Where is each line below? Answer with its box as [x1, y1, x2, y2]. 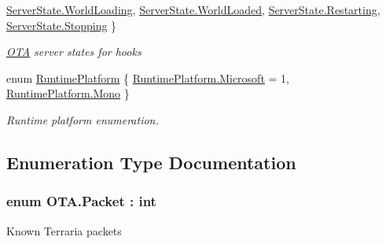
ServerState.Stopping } [6, 17, 117, 33]
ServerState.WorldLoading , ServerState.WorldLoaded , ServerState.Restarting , [6, 2, 380, 17]
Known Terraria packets [6, 222, 122, 238]
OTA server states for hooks [6, 43, 142, 60]
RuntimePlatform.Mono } [6, 85, 130, 102]
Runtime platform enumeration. [6, 111, 159, 128]
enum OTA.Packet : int [6, 191, 156, 211]
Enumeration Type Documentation [6, 150, 296, 174]
